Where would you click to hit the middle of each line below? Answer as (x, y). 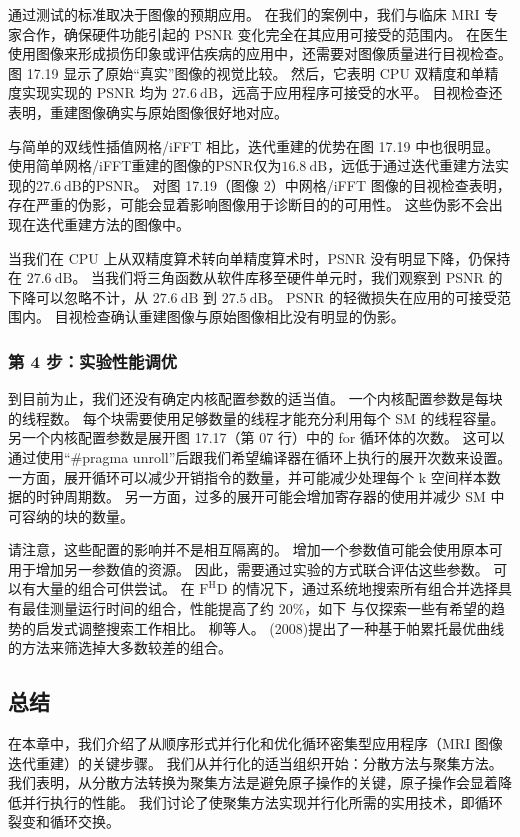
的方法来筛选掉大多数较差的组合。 (120, 647)
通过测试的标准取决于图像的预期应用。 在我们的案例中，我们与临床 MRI (244, 14)
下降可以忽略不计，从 (78, 296)
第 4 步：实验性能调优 (93, 360)
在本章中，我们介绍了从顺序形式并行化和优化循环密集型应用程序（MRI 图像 (255, 743)
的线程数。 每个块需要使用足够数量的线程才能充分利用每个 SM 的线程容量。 (256, 417)
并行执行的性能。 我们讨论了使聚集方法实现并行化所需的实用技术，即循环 (262, 801)
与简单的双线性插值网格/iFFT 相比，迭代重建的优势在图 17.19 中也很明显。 (254, 145)
